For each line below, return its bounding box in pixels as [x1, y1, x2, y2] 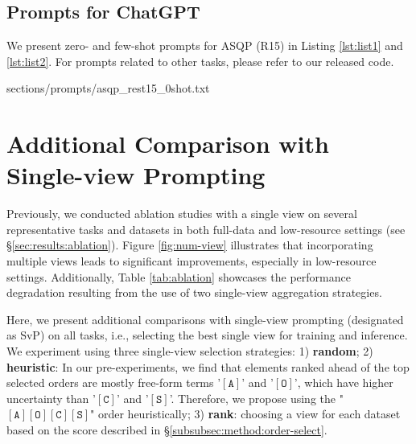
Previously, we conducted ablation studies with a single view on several [6, 205, 357, 222]
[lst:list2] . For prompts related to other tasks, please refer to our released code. [6, 52, 394, 69]
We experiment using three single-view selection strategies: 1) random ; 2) [6, 343, 373, 360]
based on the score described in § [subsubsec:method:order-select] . [6, 421, 327, 438]
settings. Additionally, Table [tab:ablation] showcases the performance [6, 268, 351, 285]
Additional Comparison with [6, 127, 329, 160]
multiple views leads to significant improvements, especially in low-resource [6, 253, 377, 269]
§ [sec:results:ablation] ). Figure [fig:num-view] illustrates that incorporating [6, 236, 373, 253]
